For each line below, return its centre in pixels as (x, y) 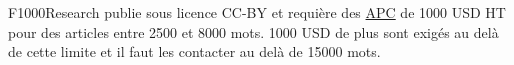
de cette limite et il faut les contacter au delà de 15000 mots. (194, 51)
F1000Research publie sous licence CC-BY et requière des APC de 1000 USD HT (257, 12)
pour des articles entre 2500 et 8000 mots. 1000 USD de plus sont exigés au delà (253, 31)
